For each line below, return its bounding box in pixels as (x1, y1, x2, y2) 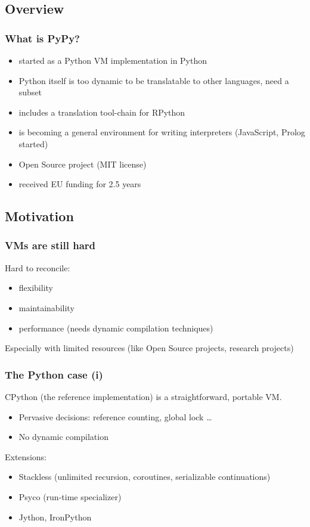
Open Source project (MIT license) (18, 157, 147, 170)
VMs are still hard (5, 238, 96, 253)
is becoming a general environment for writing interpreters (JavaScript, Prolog (18, 126, 305, 138)
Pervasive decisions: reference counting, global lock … (18, 410, 212, 423)
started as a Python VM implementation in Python (18, 54, 207, 66)
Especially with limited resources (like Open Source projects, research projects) (5, 342, 294, 354)
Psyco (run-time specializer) (18, 490, 122, 503)
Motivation (5, 207, 74, 225)
